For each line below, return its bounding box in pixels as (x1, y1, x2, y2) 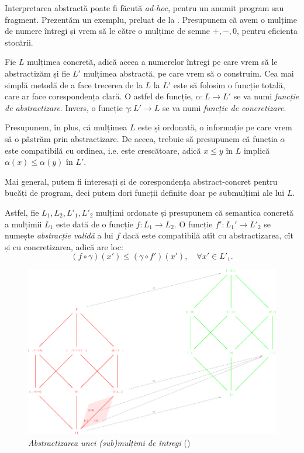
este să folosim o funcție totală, (173, 78, 285, 91)
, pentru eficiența (237, 25, 298, 37)
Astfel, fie (5, 206, 39, 218)
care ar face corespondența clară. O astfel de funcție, (5, 90, 193, 102)
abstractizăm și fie (5, 67, 70, 79)
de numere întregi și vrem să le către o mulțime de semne (5, 25, 210, 37)
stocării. (5, 36, 33, 48)
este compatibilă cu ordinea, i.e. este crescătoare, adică (5, 144, 201, 156)
